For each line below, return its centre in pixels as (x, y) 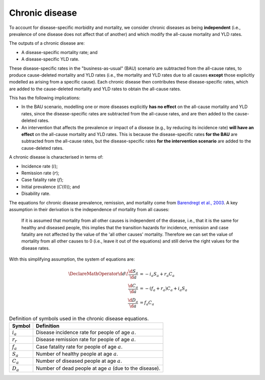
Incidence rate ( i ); (40, 166)
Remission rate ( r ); (40, 173)
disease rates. (36, 248)
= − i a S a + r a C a (157, 274)
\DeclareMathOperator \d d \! (98, 274)
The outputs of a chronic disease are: (47, 43)
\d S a (133, 272)
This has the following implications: (45, 98)
